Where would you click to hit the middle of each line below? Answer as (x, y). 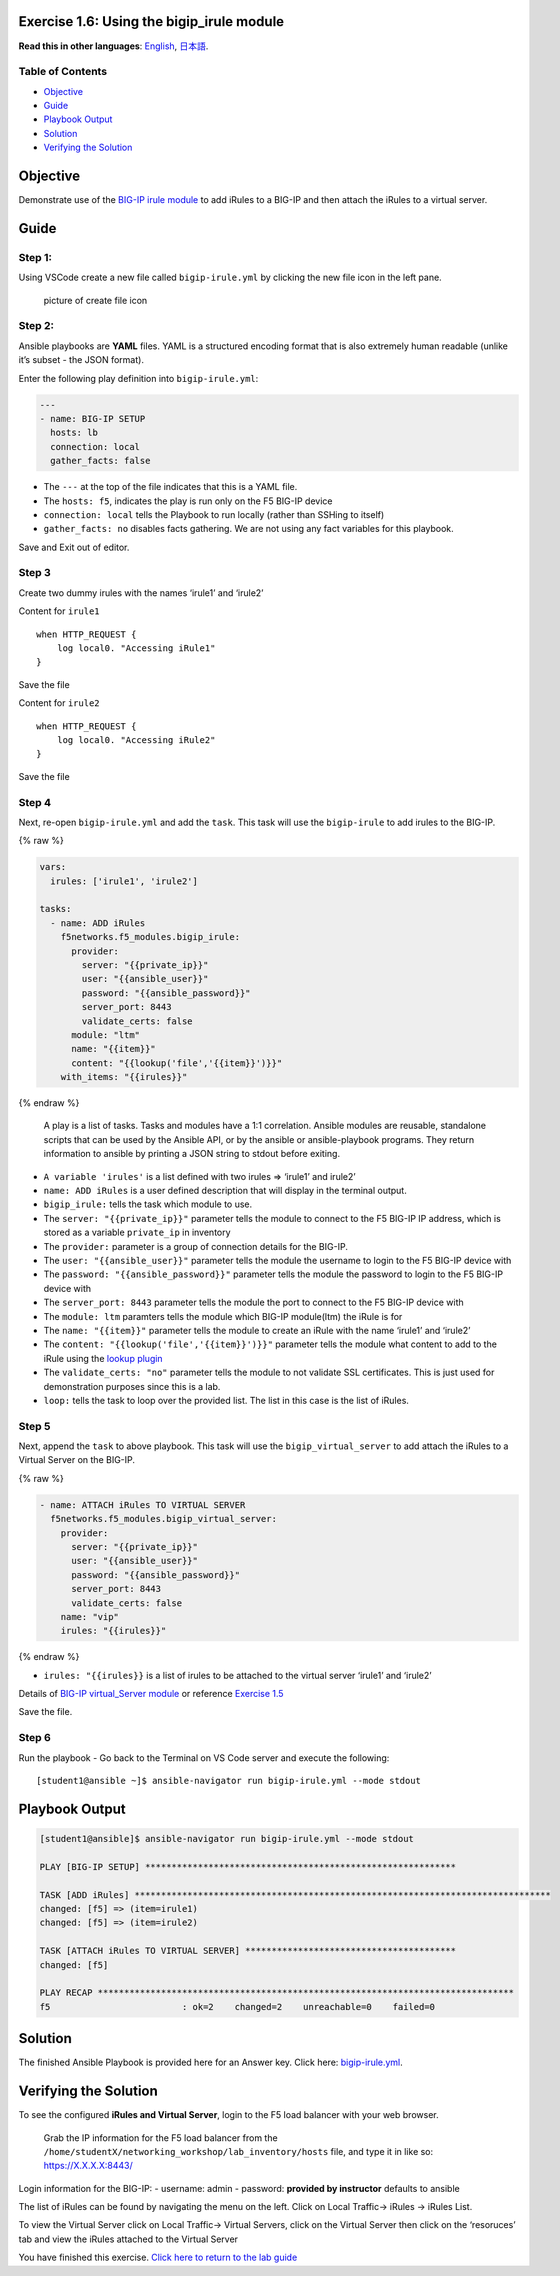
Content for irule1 (59, 611)
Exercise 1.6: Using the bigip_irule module (151, 21)
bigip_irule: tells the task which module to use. (148, 1204)
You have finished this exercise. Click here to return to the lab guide (158, 2257)
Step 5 (34, 1426)
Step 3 (35, 573)
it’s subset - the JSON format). (81, 360)
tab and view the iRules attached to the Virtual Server (128, 2239)
